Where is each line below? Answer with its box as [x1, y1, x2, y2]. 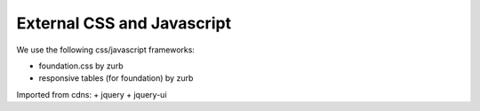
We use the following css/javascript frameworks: [16, 44, 196, 55]
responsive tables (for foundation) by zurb [38, 73, 194, 83]
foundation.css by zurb [38, 60, 124, 71]
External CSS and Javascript [16, 13, 231, 33]
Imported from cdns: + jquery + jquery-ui [16, 89, 168, 99]
